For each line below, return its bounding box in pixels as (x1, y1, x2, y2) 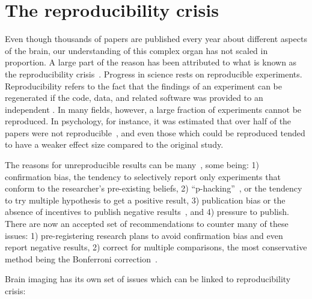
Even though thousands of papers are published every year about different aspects (5, 32, 307, 45)
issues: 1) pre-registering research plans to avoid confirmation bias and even (5, 229, 283, 241)
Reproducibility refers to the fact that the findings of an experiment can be (5, 79, 282, 92)
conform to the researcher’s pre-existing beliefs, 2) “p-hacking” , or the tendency (5, 182, 302, 195)
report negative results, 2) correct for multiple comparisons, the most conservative (5, 241, 307, 253)
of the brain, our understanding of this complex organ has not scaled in (5, 44, 268, 56)
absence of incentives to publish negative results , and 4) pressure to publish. (5, 205, 289, 218)
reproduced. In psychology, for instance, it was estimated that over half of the (5, 115, 292, 127)
